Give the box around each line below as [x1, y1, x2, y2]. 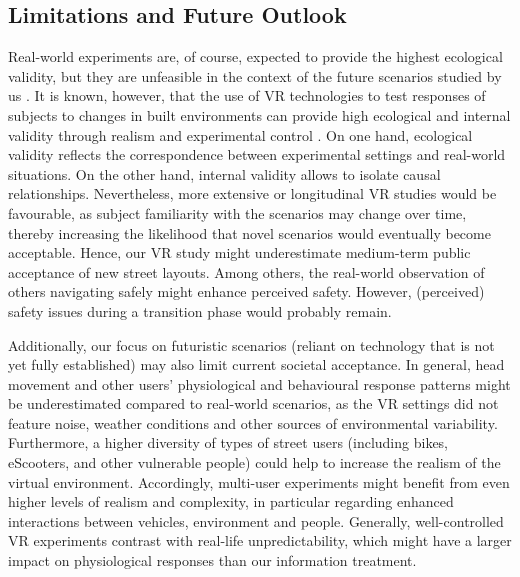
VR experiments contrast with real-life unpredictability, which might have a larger [8, 530, 512, 551]
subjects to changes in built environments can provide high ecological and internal [8, 104, 511, 125]
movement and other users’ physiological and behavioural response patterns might [8, 373, 511, 394]
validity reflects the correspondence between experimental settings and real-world [8, 144, 506, 165]
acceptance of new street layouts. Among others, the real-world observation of [8, 261, 485, 282]
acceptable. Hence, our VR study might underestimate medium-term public [8, 242, 471, 263]
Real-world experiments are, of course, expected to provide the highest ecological [8, 46, 503, 67]
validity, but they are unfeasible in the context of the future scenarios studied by [8, 65, 502, 86]
